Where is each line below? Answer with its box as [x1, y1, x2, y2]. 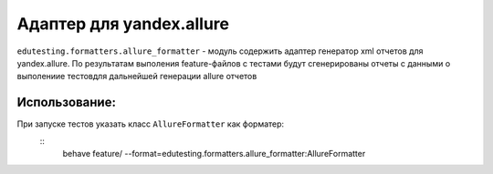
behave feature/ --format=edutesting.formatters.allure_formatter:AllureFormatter [62, 148, 366, 159]
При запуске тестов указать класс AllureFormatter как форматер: [16, 118, 285, 129]
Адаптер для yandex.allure [16, 14, 230, 34]
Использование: [16, 95, 116, 110]
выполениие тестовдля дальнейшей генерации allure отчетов [16, 71, 257, 82]
